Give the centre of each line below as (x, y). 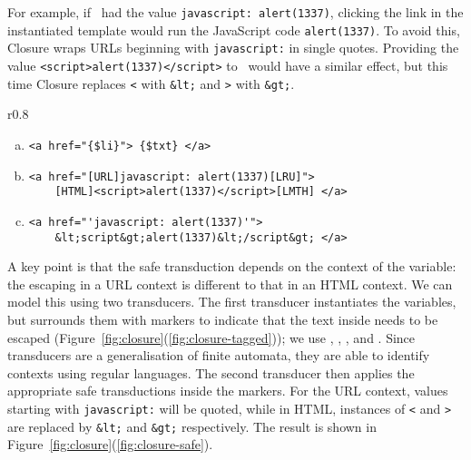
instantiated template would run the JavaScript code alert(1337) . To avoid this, (234, 29)
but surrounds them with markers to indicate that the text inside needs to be (223, 319)
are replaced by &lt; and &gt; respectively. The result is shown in (192, 426)
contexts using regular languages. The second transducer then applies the (211, 372)
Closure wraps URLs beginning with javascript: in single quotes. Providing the (233, 48)
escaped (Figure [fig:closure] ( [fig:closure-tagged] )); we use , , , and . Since (211, 337)
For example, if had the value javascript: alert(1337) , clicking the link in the (235, 12)
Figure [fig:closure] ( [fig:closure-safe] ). (110, 444)
